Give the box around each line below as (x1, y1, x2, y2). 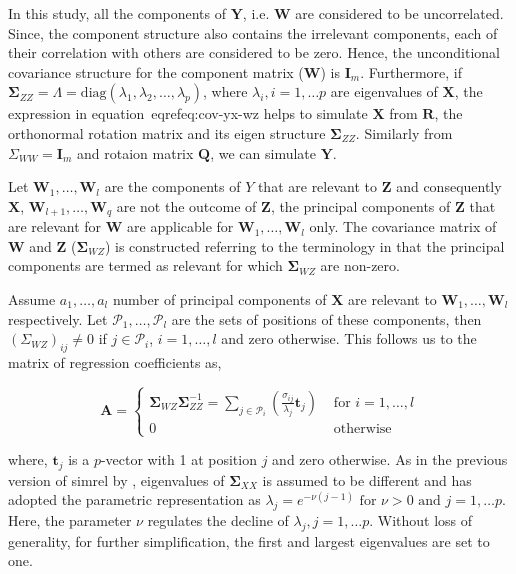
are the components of (104, 176, 241, 197)
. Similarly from (355, 122, 453, 143)
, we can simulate (210, 142, 317, 163)
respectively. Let (8, 308, 108, 329)
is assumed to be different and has (262, 469, 472, 490)
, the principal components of (270, 195, 451, 216)
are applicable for (127, 216, 234, 237)
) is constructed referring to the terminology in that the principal (104, 235, 505, 256)
